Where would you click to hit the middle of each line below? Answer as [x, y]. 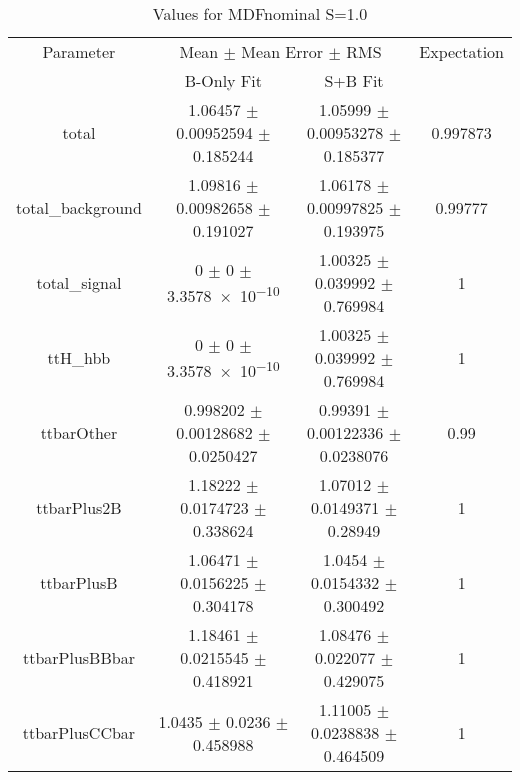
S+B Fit [354, 80]
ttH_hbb [79, 357]
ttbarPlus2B [79, 507]
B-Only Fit [223, 80]
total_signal [79, 282]
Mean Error [282, 51]
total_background [79, 207]
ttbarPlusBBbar [78, 657]
